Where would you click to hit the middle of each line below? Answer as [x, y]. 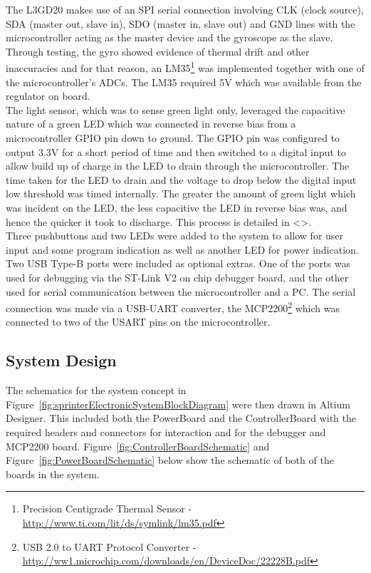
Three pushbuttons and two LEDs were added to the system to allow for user [175, 236]
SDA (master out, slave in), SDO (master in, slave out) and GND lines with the [181, 23]
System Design [61, 360]
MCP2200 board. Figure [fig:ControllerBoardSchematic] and [138, 446]
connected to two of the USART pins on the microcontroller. [138, 322]
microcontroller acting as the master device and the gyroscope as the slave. [169, 37]
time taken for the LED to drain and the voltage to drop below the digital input [181, 179]
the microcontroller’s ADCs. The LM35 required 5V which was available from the [184, 82]
